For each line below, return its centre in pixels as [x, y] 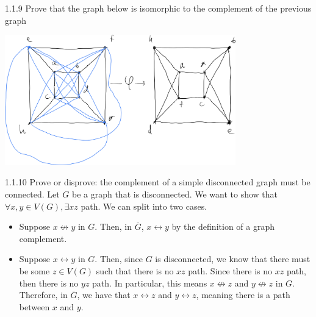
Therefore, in [43, 295]
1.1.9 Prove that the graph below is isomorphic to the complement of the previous [158, 8]
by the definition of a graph [223, 226]
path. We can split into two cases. [144, 206]
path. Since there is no [230, 271]
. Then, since [119, 259]
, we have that [104, 295]
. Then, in [113, 226]
